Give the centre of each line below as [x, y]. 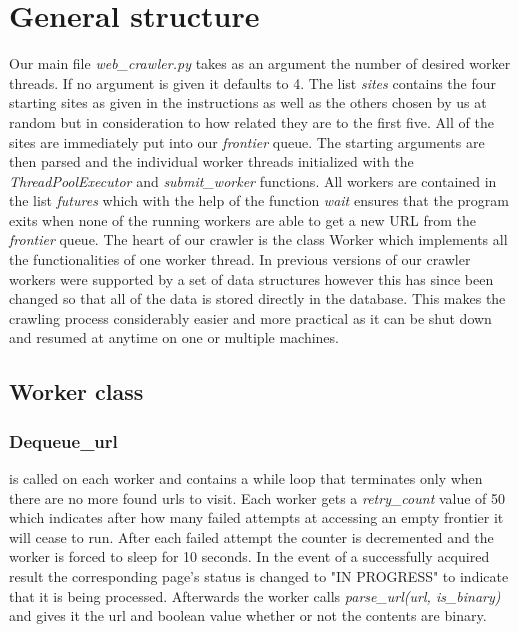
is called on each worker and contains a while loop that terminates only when [246, 478]
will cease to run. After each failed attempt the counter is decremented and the [251, 536]
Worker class [76, 391]
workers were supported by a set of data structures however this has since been [251, 278]
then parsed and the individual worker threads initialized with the [211, 161]
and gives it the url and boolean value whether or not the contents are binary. [248, 615]
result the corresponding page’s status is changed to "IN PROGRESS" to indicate [259, 576]
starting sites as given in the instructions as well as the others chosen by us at [248, 102]
